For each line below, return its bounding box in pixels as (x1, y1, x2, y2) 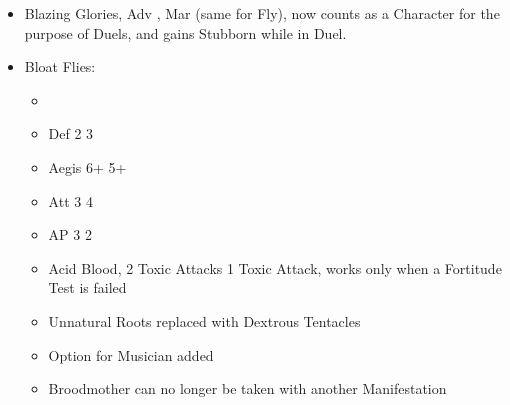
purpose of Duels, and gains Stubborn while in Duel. (24, 22, 347, 43)
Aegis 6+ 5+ (48, 156, 127, 177)
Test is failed (48, 277, 127, 298)
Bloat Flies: (24, 56, 96, 77)
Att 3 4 (48, 190, 93, 211)
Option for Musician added (48, 344, 214, 365)
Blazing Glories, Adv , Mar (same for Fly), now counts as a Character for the (24, 3, 500, 23)
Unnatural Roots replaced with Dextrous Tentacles (48, 310, 361, 331)
